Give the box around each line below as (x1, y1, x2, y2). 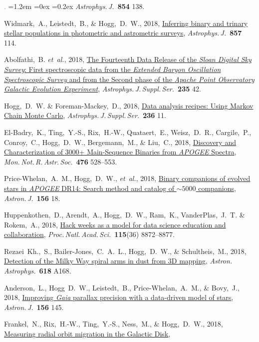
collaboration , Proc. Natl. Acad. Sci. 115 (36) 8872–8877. (4, 229, 175, 239)
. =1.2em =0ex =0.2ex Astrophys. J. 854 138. (4, 1, 145, 11)
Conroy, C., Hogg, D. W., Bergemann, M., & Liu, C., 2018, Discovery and (4, 136, 236, 147)
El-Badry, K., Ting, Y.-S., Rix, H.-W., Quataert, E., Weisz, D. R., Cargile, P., (4, 126, 252, 137)
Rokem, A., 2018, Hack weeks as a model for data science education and (4, 219, 226, 229)
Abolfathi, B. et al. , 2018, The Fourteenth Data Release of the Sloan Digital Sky (4, 54, 252, 64)
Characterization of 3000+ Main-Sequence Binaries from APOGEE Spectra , (4, 146, 237, 157)
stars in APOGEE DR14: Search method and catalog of (4, 182, 175, 193)
